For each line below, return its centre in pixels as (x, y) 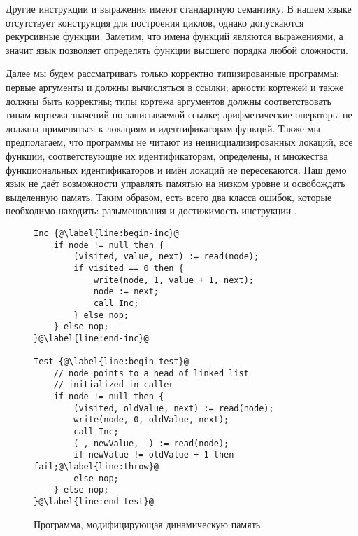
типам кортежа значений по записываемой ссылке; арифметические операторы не (179, 115)
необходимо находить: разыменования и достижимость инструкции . (151, 211)
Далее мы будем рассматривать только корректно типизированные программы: (172, 73)
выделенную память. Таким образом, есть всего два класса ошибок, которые (169, 197)
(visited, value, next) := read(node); (166, 257)
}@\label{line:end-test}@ (94, 502)
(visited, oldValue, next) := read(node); (174, 408)
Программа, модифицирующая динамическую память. (149, 524)
